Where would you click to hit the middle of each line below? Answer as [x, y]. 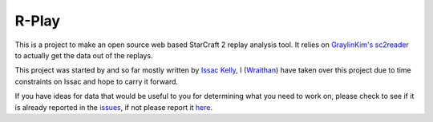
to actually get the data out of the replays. [84, 55]
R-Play [37, 21]
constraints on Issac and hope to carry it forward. [97, 81]
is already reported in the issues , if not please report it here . [113, 107]
